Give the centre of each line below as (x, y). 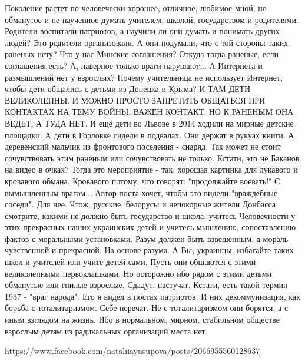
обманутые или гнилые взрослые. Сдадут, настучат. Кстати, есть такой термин (146, 285)
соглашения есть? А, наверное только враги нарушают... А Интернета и (134, 65)
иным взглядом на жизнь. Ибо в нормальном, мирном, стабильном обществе (142, 319)
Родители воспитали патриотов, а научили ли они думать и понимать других (142, 31)
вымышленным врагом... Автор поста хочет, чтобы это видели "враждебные (141, 192)
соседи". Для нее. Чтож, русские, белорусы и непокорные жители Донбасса (140, 204)
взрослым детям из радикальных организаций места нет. (106, 331)
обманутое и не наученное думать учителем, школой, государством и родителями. (152, 19)
